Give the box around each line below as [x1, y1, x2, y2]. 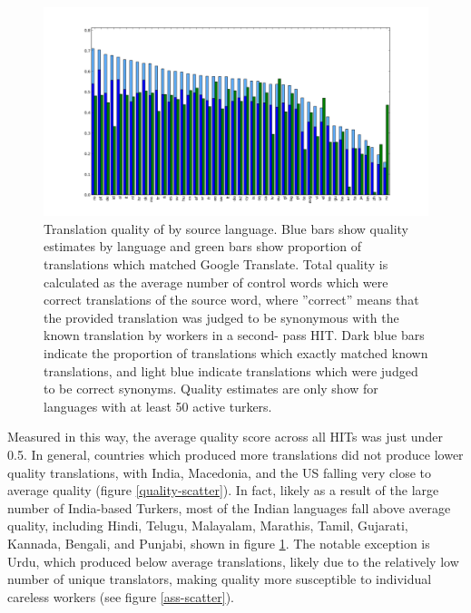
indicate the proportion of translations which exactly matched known [44, 343, 428, 362]
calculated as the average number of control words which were [44, 272, 388, 291]
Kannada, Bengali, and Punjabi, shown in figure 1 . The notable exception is [7, 533, 430, 552]
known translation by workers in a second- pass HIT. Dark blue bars [44, 326, 425, 345]
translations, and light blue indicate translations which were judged [44, 361, 418, 380]
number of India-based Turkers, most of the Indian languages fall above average [7, 498, 451, 517]
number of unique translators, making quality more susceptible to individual [7, 569, 432, 589]
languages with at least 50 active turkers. [44, 396, 272, 415]
